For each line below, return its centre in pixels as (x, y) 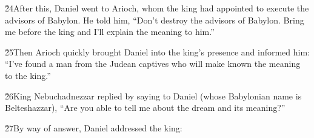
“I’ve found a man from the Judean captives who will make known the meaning (153, 64)
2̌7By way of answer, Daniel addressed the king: (94, 127)
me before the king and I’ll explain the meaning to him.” (110, 32)
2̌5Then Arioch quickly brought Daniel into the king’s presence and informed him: (157, 52)
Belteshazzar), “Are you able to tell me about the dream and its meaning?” (145, 108)
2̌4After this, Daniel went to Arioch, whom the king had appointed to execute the (157, 8)
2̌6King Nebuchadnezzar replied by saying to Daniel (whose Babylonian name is (153, 96)
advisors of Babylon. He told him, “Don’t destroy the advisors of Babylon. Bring (155, 20)
